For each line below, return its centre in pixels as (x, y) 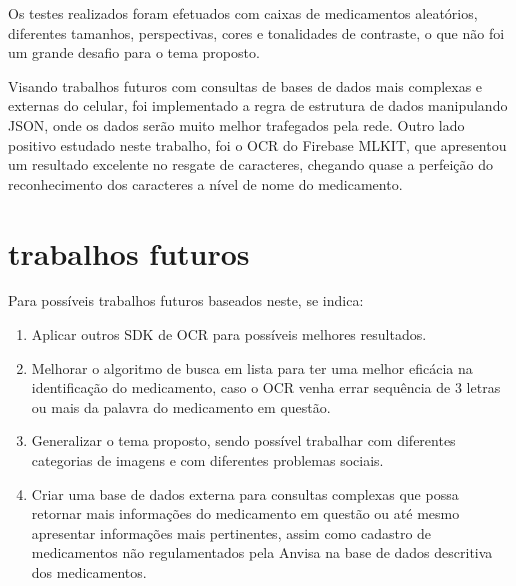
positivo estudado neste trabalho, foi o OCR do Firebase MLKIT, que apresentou (257, 144)
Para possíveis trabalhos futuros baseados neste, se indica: (186, 300)
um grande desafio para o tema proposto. (134, 52)
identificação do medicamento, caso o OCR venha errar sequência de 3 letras (266, 387)
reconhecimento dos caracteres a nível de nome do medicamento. (205, 183)
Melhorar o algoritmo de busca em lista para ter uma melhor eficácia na (252, 367)
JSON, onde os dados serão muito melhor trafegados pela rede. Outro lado (236, 124)
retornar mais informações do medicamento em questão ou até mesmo (245, 513)
